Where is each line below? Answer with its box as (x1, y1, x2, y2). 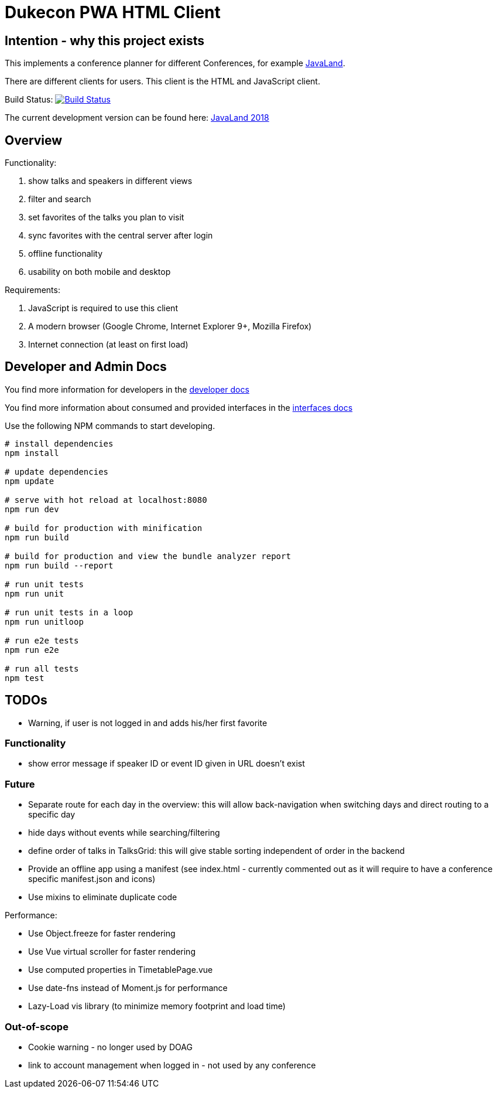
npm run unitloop (5, 617, 84, 626)
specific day (28, 809, 76, 820)
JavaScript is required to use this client (28, 303, 178, 314)
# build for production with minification (5, 523, 203, 533)
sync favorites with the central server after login (28, 230, 213, 241)
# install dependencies (5, 438, 114, 448)
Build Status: (5, 94, 53, 105)
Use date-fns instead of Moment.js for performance (28, 983, 228, 993)
